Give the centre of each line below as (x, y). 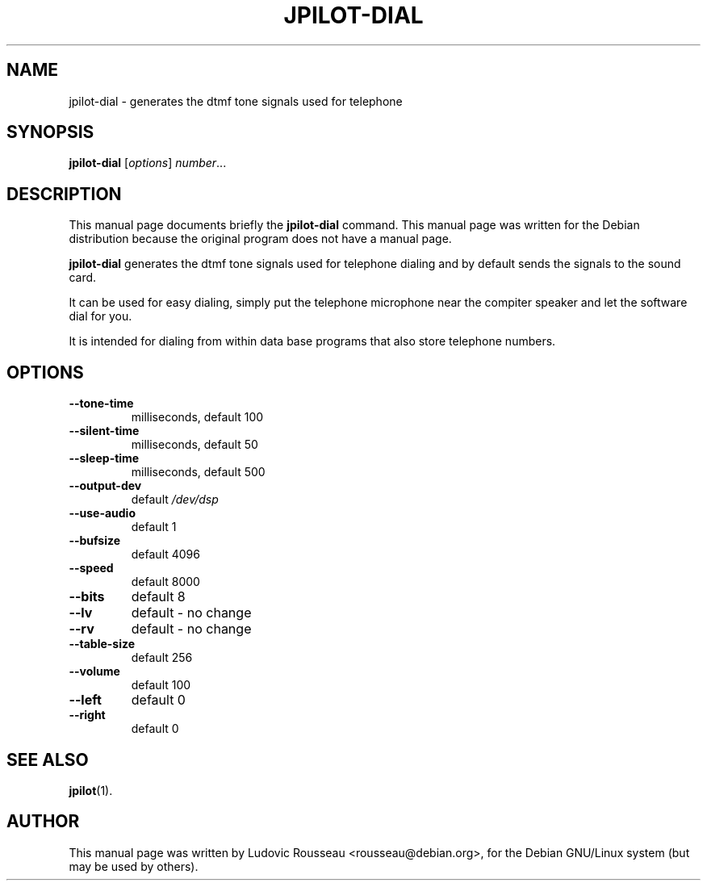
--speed (91, 568)
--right (87, 715)
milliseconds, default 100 (197, 417)
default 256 (162, 658)
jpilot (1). (91, 790)
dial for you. (100, 316)
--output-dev (105, 486)
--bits (87, 597)
